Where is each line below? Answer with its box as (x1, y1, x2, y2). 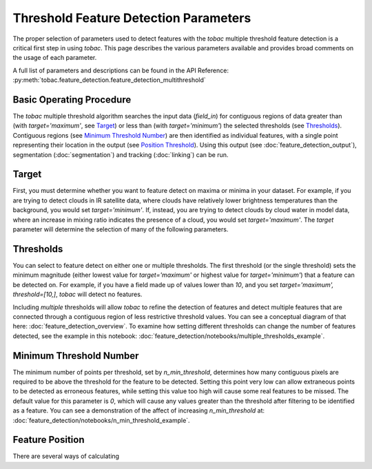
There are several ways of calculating (12, 452, 120, 461)
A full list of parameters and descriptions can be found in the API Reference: (12, 66, 229, 74)
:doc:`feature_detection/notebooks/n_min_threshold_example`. (12, 416, 190, 424)
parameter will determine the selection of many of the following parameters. (12, 225, 229, 233)
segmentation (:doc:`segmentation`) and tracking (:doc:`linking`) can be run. (12, 150, 229, 158)
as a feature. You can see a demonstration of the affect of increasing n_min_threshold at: (12, 406, 265, 415)
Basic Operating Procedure (12, 94, 132, 105)
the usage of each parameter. (12, 54, 97, 62)
